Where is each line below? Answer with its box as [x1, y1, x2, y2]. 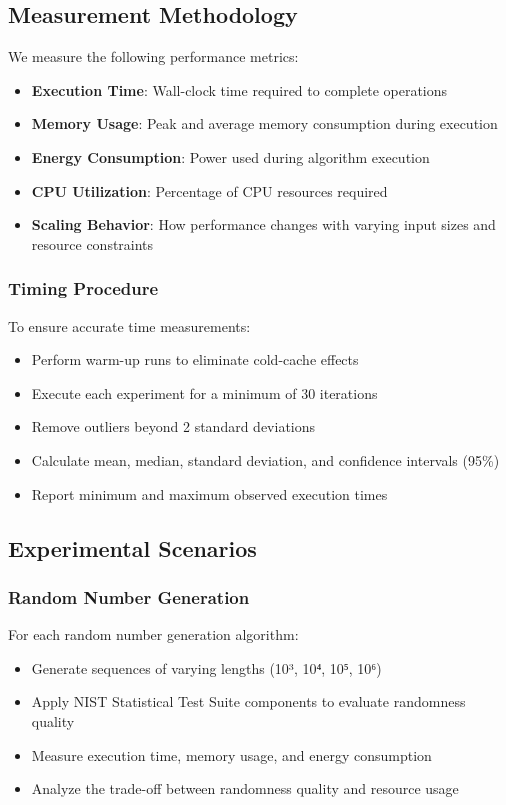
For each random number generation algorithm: [8, 624, 299, 645]
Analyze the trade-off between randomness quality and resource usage [31, 778, 459, 799]
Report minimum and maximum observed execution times [31, 483, 388, 504]
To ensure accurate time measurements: [8, 315, 251, 336]
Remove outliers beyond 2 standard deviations [31, 416, 316, 437]
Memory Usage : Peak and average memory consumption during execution [31, 113, 498, 134]
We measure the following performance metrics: [8, 46, 299, 67]
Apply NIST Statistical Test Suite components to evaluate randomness [31, 691, 466, 712]
